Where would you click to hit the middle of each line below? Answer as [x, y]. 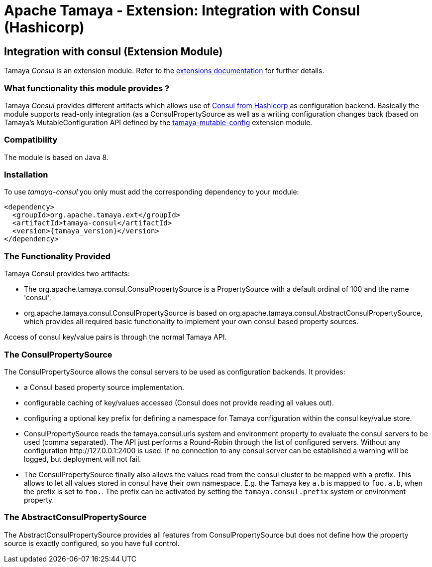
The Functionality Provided [57, 256]
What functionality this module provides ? [87, 88]
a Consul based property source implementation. [104, 387]
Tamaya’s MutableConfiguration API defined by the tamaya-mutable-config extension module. [158, 122]
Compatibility [31, 140]
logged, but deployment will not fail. [83, 459]
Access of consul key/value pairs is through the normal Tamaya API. [115, 337]
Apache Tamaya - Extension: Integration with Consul [182, 10]
